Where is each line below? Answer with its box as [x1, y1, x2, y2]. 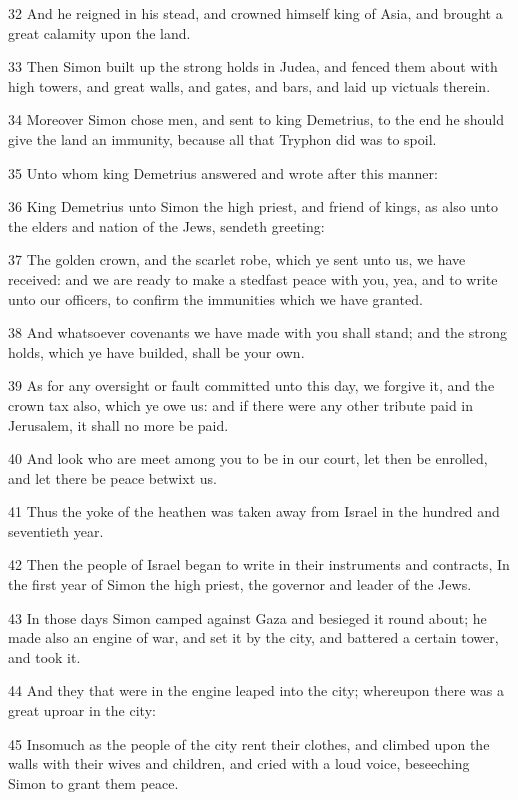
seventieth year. [8, 520, 104, 541]
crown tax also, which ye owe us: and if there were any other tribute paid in [8, 394, 474, 415]
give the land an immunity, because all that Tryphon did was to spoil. [8, 128, 437, 149]
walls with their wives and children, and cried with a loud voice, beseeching [8, 753, 470, 774]
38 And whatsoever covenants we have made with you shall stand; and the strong [8, 322, 507, 343]
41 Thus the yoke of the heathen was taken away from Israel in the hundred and [8, 501, 500, 522]
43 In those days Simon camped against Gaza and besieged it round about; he [8, 607, 487, 628]
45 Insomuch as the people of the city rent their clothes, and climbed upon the [8, 733, 490, 754]
